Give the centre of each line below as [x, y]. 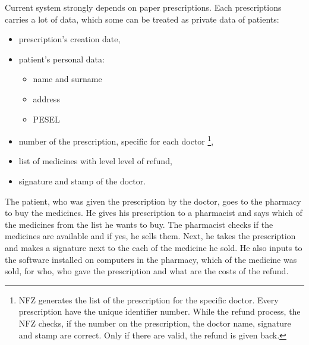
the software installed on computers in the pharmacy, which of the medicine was [151, 259]
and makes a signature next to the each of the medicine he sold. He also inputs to [154, 247]
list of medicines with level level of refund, [95, 161]
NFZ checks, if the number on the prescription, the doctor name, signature [155, 323]
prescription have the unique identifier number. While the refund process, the [160, 311]
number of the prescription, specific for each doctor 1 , [116, 140]
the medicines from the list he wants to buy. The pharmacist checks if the [139, 224]
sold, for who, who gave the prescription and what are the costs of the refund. [147, 271]
